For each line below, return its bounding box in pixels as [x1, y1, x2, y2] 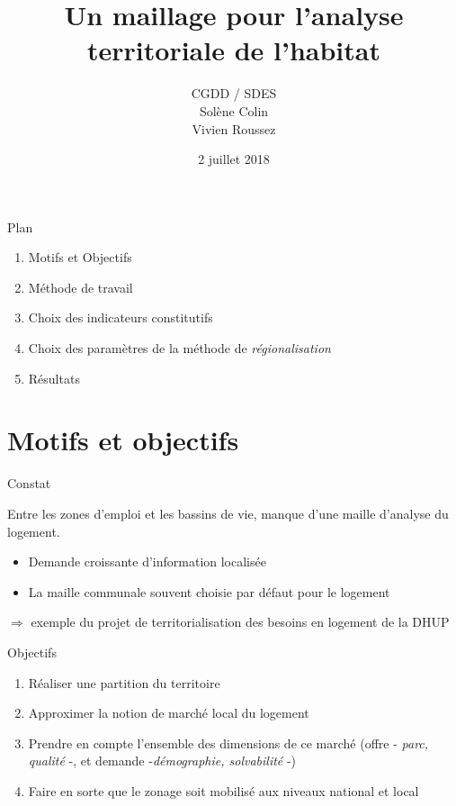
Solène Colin [199, 101, 269, 120]
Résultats [28, 368, 80, 387]
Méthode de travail [28, 277, 133, 296]
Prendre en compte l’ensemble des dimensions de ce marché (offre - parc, [28, 733, 429, 752]
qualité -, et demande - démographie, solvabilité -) [28, 751, 297, 770]
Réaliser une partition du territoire [28, 673, 220, 692]
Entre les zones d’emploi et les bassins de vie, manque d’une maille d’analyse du [7, 503, 449, 522]
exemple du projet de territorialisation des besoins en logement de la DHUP [31, 612, 450, 631]
